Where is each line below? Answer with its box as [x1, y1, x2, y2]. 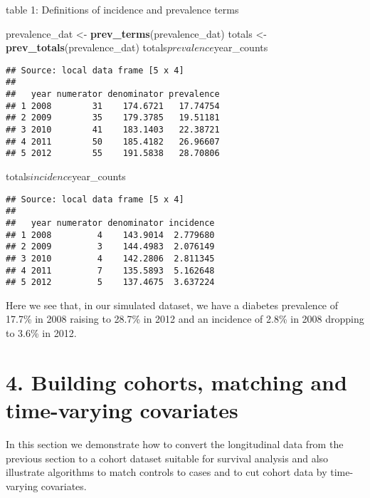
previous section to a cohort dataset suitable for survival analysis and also [6, 450, 329, 465]
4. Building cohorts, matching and [6, 367, 347, 396]
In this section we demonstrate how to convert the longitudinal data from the [6, 436, 344, 451]
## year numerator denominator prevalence [6, 89, 220, 100]
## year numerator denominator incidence [6, 217, 215, 228]
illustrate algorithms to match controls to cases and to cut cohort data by [6, 465, 327, 479]
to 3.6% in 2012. [6, 326, 77, 341]
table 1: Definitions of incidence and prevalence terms [6, 2, 239, 16]
